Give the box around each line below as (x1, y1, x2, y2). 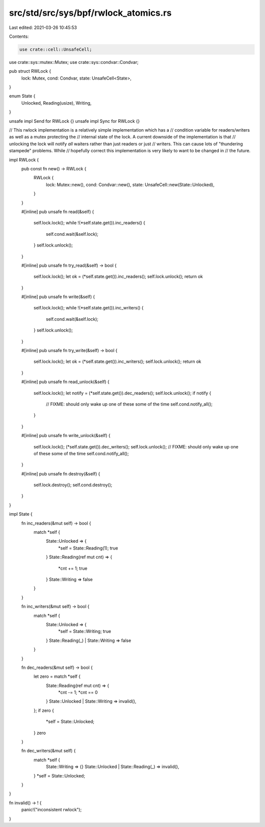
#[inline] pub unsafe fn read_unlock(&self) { (21, 379, 110, 385)
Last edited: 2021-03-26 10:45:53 (9, 25, 77, 30)
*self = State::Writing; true (58, 629, 111, 634)
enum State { (9, 93, 35, 99)
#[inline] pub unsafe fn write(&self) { (21, 294, 95, 300)
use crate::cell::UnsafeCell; (19, 47, 92, 52)
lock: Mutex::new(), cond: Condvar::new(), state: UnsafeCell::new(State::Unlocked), (46, 182, 214, 188)
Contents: (9, 33, 29, 39)
